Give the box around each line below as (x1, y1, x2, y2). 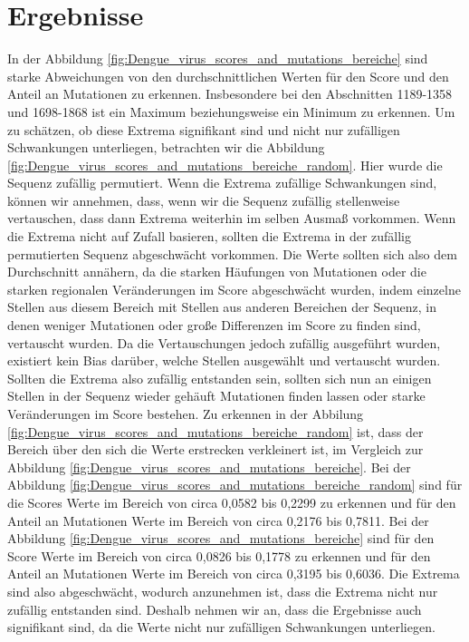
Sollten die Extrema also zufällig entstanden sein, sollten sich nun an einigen (7, 368, 432, 387)
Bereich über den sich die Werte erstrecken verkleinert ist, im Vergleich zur (7, 440, 424, 459)
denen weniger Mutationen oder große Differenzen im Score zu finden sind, (7, 316, 421, 335)
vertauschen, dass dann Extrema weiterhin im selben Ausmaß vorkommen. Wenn (7, 209, 456, 228)
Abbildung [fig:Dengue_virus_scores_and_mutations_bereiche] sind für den (7, 529, 435, 548)
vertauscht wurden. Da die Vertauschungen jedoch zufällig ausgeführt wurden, (7, 333, 441, 352)
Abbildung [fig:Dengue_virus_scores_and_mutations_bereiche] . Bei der (7, 457, 411, 476)
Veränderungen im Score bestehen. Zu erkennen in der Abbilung (7, 404, 364, 423)
